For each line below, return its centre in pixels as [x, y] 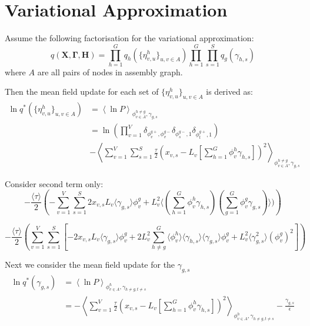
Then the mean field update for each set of [82, 92]
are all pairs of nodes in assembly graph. [110, 71]
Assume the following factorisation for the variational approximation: [129, 38]
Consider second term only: [54, 183]
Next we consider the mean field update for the [90, 264]
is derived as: [229, 92]
